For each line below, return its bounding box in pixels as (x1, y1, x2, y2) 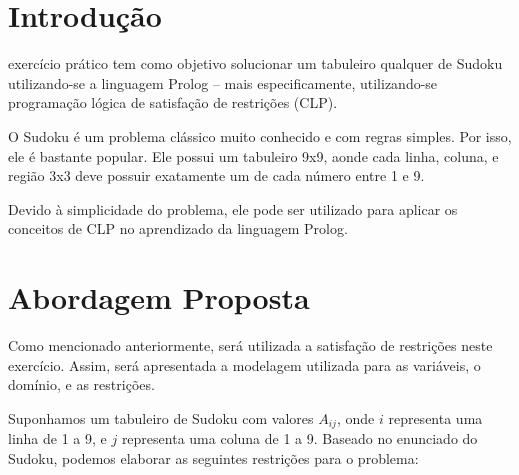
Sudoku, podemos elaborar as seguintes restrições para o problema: (8, 447, 419, 468)
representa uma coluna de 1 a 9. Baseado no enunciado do (121, 428, 478, 449)
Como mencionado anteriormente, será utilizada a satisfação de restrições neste (8, 335, 493, 355)
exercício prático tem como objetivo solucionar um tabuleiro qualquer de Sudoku (8, 53, 503, 74)
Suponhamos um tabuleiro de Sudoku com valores (8, 407, 314, 428)
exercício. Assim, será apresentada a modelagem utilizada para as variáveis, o (8, 354, 481, 375)
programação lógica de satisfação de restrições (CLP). (8, 92, 338, 113)
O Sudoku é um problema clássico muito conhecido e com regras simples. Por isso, (8, 125, 512, 146)
